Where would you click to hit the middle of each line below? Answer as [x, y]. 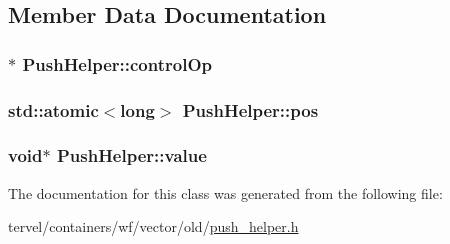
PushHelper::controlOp [117, 63]
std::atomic [53, 109]
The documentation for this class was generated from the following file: [225, 192]
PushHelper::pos [250, 109]
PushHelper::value [131, 155]
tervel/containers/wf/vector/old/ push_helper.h [153, 226]
